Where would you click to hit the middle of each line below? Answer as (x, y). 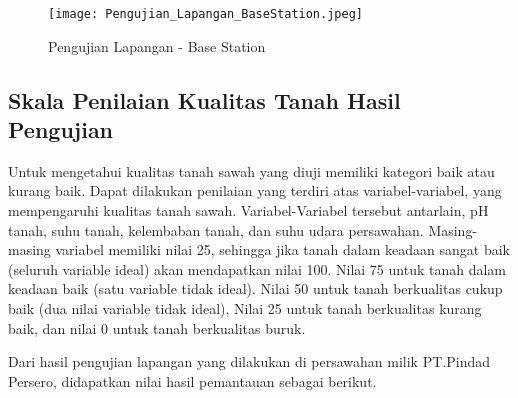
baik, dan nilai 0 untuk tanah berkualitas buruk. (157, 327)
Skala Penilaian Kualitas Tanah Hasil (204, 99)
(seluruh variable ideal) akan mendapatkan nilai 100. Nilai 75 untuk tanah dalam (257, 268)
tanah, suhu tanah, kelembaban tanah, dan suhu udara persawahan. (216, 229)
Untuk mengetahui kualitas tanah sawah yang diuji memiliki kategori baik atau (251, 170)
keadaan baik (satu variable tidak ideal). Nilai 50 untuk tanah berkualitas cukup (255, 288)
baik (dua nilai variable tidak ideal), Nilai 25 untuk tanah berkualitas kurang (245, 308)
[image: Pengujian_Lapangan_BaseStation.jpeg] (205, 14)
